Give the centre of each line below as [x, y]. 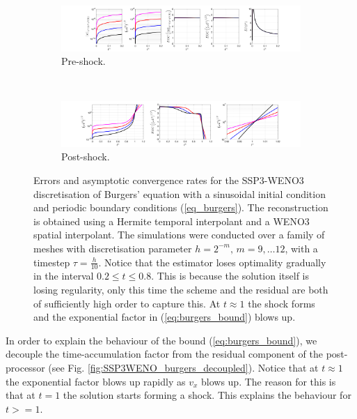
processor [25, 367]
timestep [52, 262]
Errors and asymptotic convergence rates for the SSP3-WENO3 [169, 180]
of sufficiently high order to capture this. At [127, 303]
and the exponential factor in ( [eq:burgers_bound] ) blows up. [165, 317]
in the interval [64, 276]
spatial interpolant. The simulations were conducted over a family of [179, 235]
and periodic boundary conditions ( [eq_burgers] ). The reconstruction [181, 207]
